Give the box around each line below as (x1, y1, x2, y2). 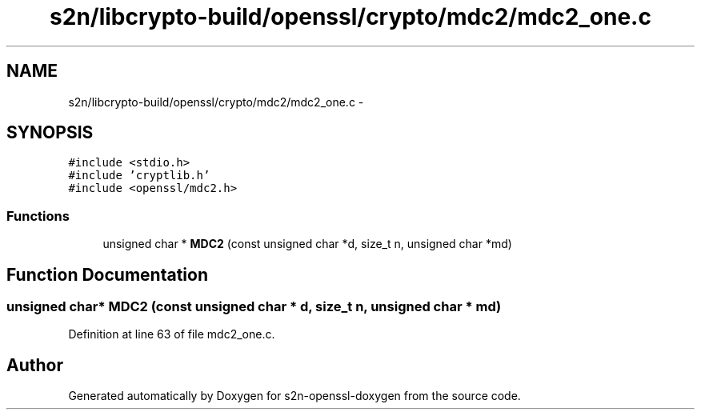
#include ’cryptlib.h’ (68, 169, 210, 182)
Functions (6, 207, 70, 224)
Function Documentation (6, 264, 208, 285)
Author (6, 354, 63, 375)
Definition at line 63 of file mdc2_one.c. (68, 327, 275, 342)
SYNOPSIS (6, 122, 94, 143)
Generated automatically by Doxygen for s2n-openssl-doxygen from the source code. (68, 389, 521, 403)
